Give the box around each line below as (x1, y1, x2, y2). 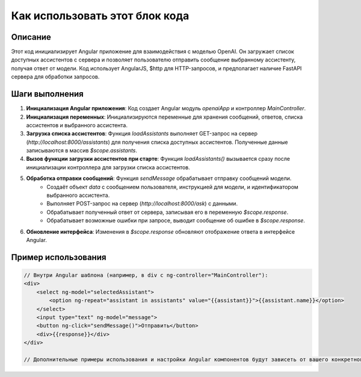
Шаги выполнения (11, 89, 84, 99)
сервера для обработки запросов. (11, 73, 100, 81)
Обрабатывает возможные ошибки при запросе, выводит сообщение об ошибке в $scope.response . (46, 217, 305, 224)
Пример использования (11, 252, 106, 262)
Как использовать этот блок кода (11, 9, 190, 22)
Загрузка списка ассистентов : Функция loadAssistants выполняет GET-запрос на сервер (26, 130, 258, 137)
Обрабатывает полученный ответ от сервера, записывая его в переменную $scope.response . (46, 208, 289, 216)
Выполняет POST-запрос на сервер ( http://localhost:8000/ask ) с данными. (46, 200, 238, 207)
